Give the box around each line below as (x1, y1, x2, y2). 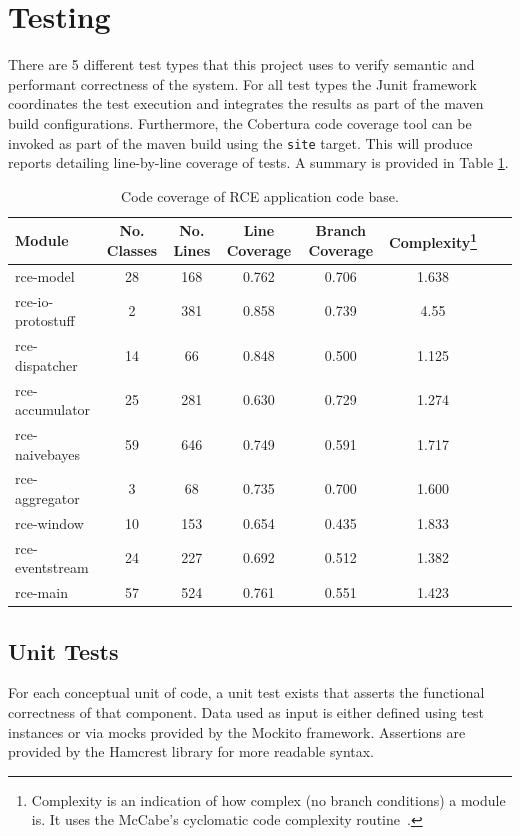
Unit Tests (8, 635, 119, 666)
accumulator (15, 399, 91, 420)
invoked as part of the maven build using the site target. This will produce (8, 132, 473, 153)
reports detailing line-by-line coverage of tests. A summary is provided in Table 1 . (8, 152, 509, 173)
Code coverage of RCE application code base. (121, 185, 399, 206)
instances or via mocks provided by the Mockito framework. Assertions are (8, 721, 466, 742)
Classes (106, 239, 158, 260)
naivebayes (15, 443, 81, 464)
